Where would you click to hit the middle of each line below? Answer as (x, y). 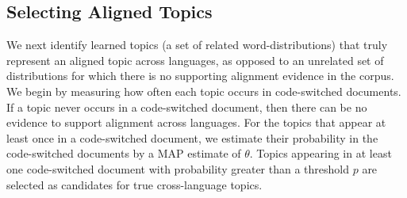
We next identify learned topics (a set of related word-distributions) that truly (197, 45)
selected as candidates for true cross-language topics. (134, 184)
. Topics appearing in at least (321, 153)
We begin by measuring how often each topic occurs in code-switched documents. (204, 91)
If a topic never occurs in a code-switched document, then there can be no (187, 107)
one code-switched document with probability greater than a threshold (178, 168)
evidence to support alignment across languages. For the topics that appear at (196, 122)
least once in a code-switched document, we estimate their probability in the (192, 137)
